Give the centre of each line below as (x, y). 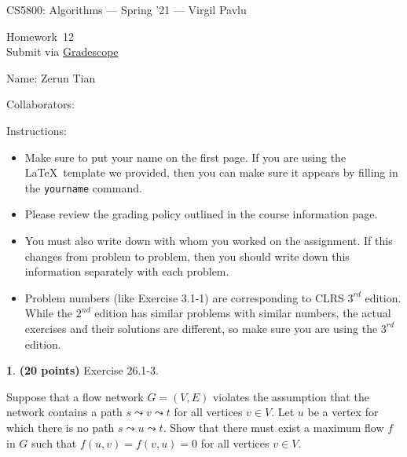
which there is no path (60, 427)
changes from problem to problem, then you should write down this (187, 256)
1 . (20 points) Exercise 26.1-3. (82, 370)
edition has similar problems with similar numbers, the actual (243, 313)
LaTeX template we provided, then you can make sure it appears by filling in (211, 172)
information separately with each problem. (127, 271)
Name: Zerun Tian (51, 77)
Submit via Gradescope (62, 51)
